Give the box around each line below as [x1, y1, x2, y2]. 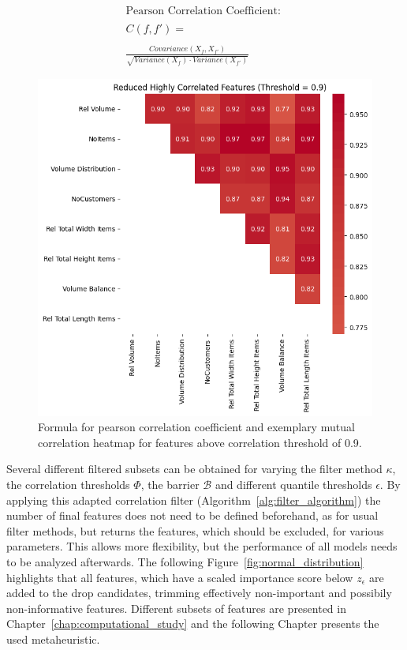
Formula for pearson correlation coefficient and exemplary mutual [38, 419, 355, 435]
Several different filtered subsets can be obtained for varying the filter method [6, 460, 383, 477]
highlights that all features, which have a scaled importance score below [6, 569, 353, 585]
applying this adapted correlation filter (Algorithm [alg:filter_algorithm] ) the [6, 491, 381, 508]
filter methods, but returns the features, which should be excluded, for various [6, 522, 384, 539]
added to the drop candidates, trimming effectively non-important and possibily [6, 584, 392, 601]
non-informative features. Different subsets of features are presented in [6, 599, 346, 616]
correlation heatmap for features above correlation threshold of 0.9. [38, 434, 362, 450]
